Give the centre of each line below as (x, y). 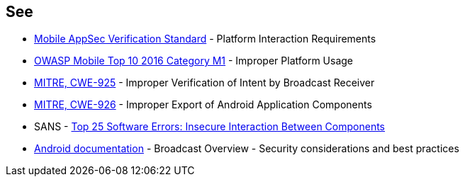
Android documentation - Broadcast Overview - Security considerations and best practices (247, 149)
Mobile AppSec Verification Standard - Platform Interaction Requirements (205, 39)
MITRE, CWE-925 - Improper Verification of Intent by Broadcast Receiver (205, 83)
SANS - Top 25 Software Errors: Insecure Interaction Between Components (209, 127)
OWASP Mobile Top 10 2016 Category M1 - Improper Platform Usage (194, 61)
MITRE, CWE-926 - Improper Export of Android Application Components (203, 105)
